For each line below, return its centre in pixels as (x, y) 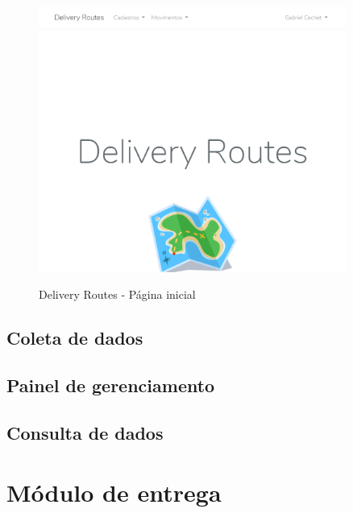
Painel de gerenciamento (111, 385)
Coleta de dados (75, 338)
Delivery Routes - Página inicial (117, 294)
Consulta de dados (85, 432)
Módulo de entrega (114, 492)
